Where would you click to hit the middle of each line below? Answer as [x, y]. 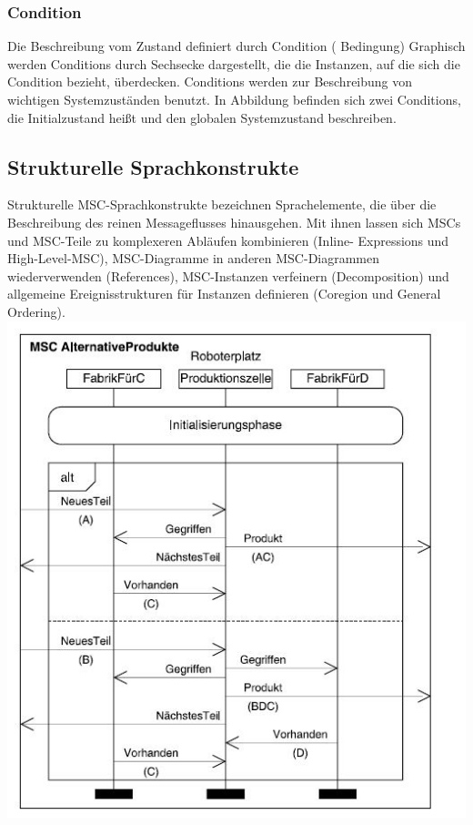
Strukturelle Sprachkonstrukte [153, 166]
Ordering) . [36, 311]
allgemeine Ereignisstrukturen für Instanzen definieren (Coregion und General [224, 294]
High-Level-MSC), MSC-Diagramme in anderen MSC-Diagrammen [194, 258]
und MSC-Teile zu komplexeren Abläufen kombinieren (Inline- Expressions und [228, 240]
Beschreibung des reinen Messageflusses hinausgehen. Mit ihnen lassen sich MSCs [234, 222]
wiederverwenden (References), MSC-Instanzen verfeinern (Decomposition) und [228, 275]
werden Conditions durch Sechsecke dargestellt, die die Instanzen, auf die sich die [234, 63]
